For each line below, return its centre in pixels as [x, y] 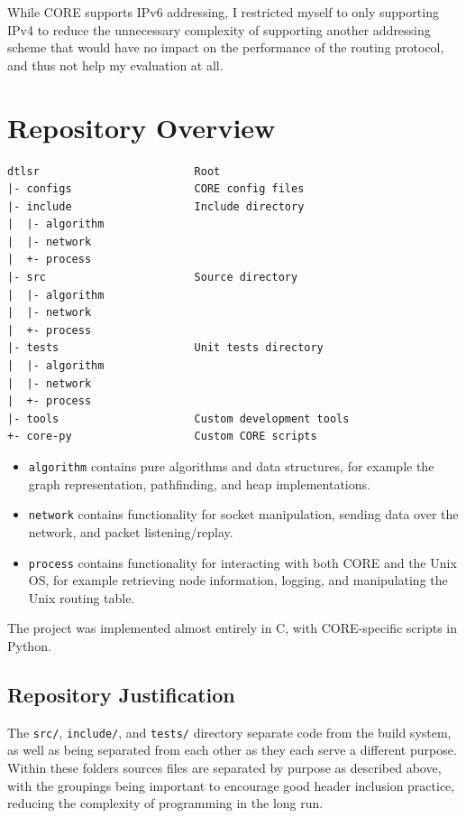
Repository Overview [142, 127]
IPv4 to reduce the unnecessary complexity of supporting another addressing [219, 29]
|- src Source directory [153, 278]
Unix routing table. [82, 597]
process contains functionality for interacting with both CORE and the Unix [242, 562]
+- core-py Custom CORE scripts [162, 437]
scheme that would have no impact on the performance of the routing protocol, [226, 47]
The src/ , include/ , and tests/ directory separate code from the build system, [229, 732]
